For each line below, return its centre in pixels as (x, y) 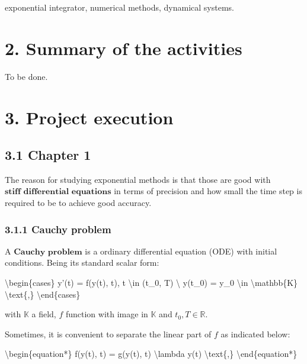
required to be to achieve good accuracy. (78, 203)
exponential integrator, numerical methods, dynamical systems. (119, 7)
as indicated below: (255, 334)
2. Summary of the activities (124, 48)
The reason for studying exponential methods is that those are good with (138, 179)
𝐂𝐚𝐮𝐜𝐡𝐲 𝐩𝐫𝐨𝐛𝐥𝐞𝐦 (48, 252)
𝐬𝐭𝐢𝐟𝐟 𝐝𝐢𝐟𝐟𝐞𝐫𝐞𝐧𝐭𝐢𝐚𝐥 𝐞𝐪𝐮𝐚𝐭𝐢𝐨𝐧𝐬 (58, 192)
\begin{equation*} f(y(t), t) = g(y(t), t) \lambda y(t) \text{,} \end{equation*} (151, 354)
